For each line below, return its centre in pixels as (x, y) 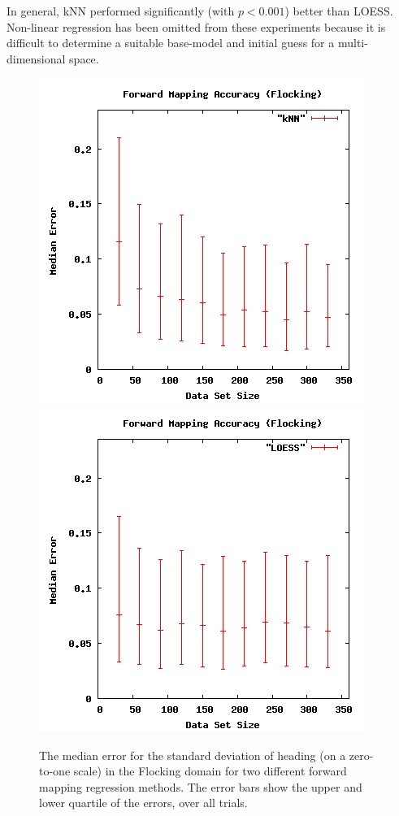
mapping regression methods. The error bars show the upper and (201, 786)
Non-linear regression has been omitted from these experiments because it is (196, 26)
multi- (353, 43)
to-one (55, 771)
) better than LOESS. (339, 11)
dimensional (36, 58)
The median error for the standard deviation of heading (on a (193, 755)
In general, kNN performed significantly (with (121, 11)
